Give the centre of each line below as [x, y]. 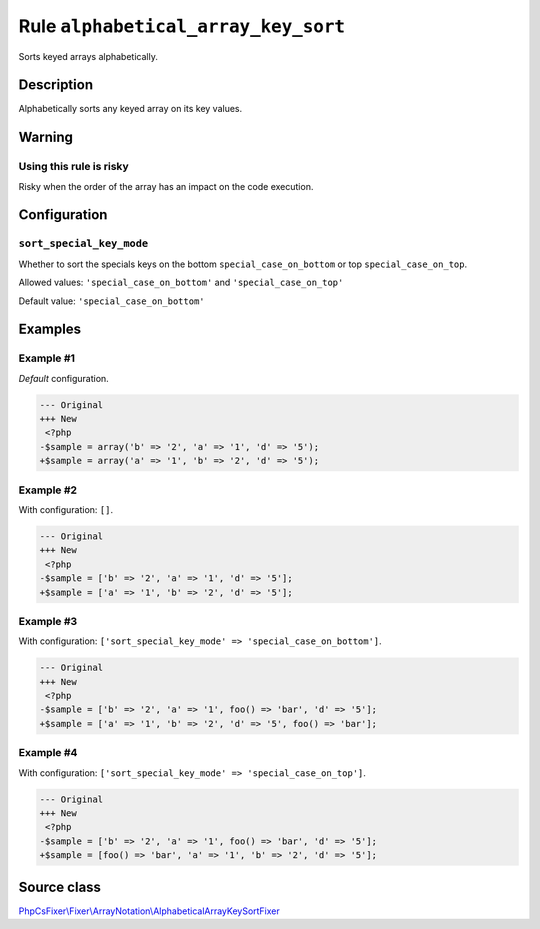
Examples [50, 329]
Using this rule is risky [73, 167]
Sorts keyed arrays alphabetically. [88, 56]
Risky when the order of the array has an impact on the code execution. [166, 186]
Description [56, 85]
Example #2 [48, 490]
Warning [46, 137]
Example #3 [48, 621]
